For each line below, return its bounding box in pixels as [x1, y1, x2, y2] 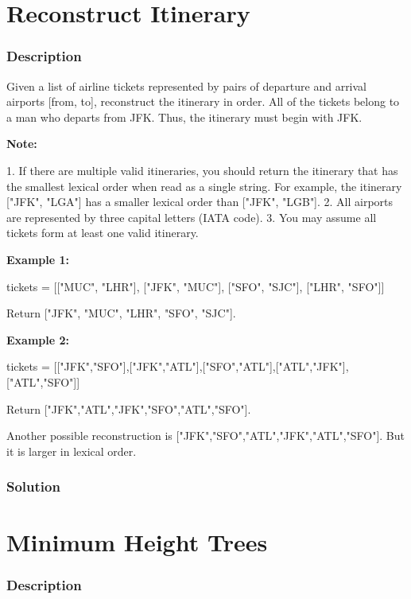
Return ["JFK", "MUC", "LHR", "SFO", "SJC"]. [6, 305, 236, 321]
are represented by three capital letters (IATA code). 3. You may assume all [6, 208, 377, 225]
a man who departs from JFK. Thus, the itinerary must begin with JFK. [6, 108, 363, 125]
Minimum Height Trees [6, 526, 268, 558]
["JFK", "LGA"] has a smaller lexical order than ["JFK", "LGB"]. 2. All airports [6, 193, 394, 210]
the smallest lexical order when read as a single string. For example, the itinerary [6, 177, 402, 194]
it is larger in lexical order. [6, 442, 137, 459]
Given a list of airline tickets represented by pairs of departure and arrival [6, 77, 367, 94]
